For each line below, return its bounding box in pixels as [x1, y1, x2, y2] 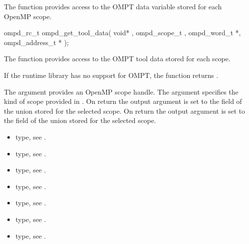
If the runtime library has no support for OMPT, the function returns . [4, 70, 219, 80]
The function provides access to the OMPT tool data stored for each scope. [4, 53, 230, 64]
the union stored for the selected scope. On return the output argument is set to [4, 105, 245, 116]
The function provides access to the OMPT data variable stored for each [4, 1, 222, 11]
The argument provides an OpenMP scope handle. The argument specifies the [4, 86, 239, 97]
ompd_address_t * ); [4, 37, 69, 47]
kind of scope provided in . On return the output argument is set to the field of [4, 96, 242, 106]
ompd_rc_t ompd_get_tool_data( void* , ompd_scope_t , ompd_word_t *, [4, 27, 241, 38]
